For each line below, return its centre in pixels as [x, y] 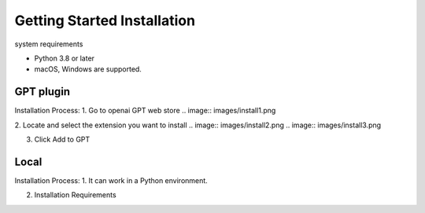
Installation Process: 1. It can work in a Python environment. [111, 180]
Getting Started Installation [105, 20]
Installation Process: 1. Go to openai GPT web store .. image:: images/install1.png [145, 111]
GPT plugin [42, 92]
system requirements [49, 44]
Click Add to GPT [62, 140]
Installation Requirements [76, 195]
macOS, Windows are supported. [88, 69]
